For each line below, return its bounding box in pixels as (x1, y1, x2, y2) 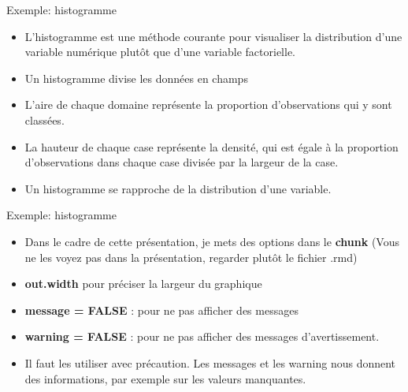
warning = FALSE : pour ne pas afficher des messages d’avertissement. (24, 328, 380, 345)
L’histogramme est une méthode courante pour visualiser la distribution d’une (24, 28, 402, 44)
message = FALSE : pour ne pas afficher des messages (24, 301, 299, 318)
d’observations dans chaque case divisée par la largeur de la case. (24, 154, 339, 170)
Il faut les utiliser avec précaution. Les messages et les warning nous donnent (24, 354, 396, 371)
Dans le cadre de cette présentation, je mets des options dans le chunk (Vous (24, 233, 399, 249)
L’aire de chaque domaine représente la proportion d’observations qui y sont (24, 96, 392, 113)
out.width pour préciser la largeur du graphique (24, 275, 262, 292)
